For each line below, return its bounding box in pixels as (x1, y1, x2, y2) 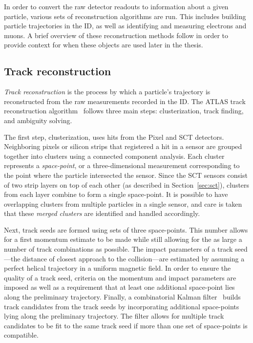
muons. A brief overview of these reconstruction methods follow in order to (4, 30, 229, 40)
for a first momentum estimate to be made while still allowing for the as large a (4, 234, 242, 244)
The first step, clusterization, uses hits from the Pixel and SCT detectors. (4, 131, 224, 142)
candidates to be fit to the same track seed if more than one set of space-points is (4, 320, 248, 330)
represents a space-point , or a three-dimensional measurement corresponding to (4, 160, 240, 171)
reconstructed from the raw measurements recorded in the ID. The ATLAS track (4, 96, 246, 106)
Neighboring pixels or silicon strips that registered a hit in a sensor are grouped (4, 141, 242, 151)
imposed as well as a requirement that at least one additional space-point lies (4, 282, 235, 292)
